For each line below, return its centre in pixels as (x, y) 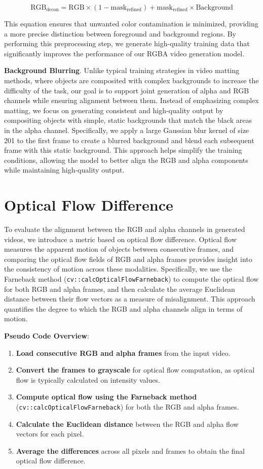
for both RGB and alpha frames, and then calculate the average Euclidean (120, 289)
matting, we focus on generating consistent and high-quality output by (114, 110)
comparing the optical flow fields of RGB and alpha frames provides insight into (128, 259)
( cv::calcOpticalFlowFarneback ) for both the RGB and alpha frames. (127, 407)
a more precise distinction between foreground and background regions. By (120, 33)
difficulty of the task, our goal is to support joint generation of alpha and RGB (127, 90)
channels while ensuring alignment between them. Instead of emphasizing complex (131, 100)
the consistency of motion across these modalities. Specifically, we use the (118, 269)
